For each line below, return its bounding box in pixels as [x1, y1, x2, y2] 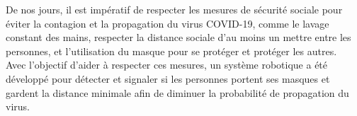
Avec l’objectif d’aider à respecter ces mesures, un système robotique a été [6, 57, 328, 72]
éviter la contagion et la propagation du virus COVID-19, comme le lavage [6, 16, 329, 30]
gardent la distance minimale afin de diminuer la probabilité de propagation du [6, 85, 349, 100]
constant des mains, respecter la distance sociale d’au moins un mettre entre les [6, 30, 351, 45]
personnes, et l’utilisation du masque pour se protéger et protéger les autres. [6, 43, 337, 58]
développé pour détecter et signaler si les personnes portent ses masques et [6, 71, 330, 86]
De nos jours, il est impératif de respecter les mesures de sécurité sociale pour [6, 2, 343, 16]
